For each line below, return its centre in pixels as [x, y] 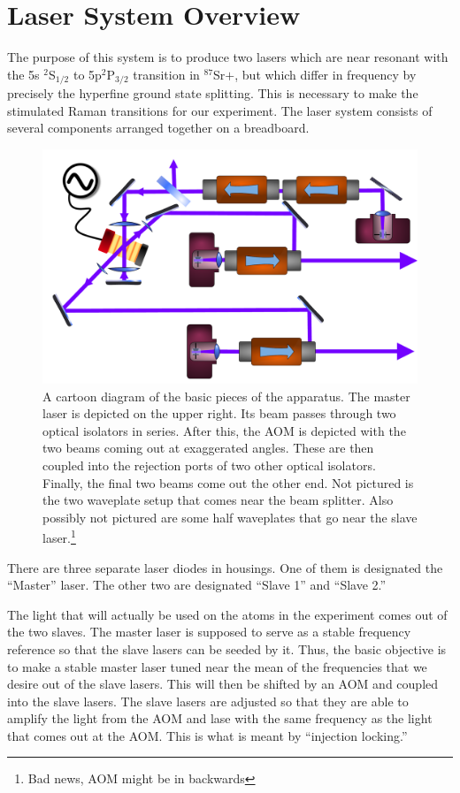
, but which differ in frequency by [326, 74]
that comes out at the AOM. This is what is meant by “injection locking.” [207, 735]
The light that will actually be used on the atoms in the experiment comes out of [227, 614]
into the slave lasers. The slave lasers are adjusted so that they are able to [208, 701]
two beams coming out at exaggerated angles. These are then [208, 448]
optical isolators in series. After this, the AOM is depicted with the [224, 430]
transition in [166, 74]
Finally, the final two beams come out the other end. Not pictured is [228, 482]
